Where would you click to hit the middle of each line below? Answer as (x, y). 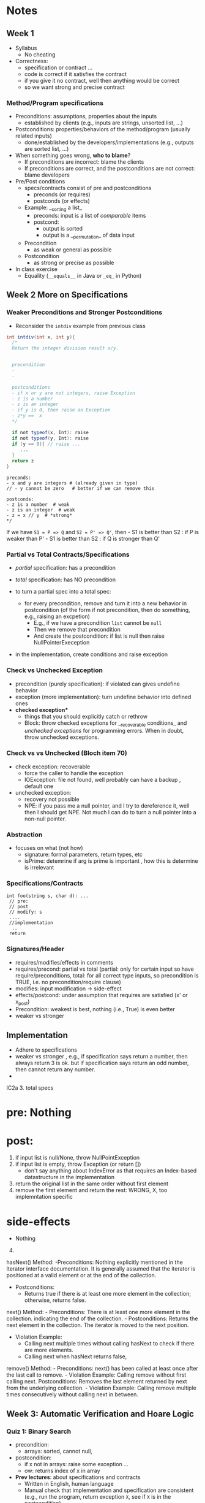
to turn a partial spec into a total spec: (63, 592)
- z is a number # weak (38, 505)
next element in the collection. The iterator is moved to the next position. (98, 1325)
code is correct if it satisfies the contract (75, 74)
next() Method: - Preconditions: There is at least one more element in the (98, 1312)
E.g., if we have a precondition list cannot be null (98, 623)
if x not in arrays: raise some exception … (76, 1464)
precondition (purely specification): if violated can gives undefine (98, 684)
